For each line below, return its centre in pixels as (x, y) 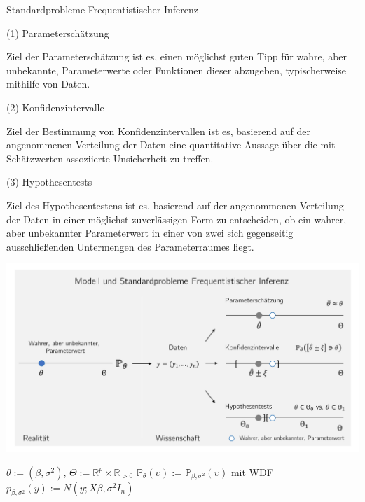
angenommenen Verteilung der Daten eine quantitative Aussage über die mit (171, 145)
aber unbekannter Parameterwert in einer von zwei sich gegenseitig (150, 233)
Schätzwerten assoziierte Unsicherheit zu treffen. (110, 158)
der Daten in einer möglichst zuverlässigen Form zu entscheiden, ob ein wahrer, (177, 219)
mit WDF (252, 472)
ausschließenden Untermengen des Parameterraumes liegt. (130, 246)
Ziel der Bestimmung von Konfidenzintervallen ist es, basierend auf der (158, 131)
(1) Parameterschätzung (58, 33)
